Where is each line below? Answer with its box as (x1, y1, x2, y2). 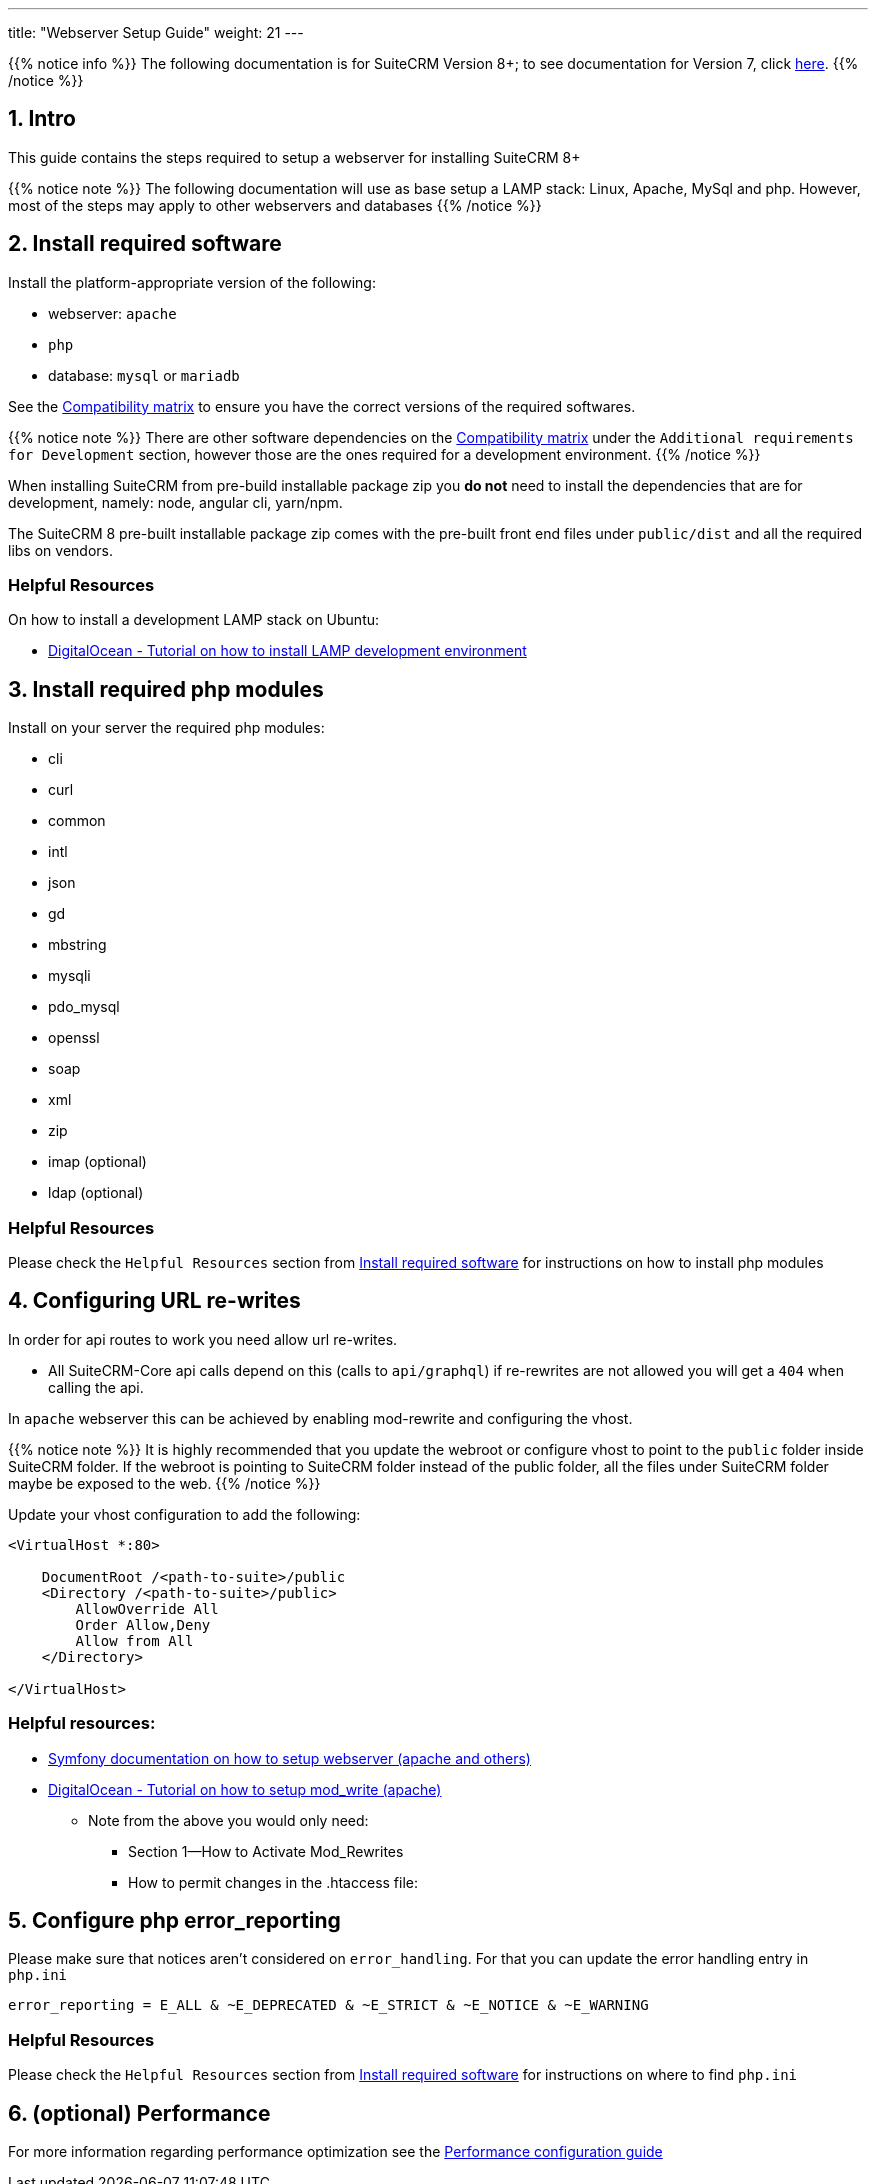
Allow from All (75, 1632, 194, 1649)
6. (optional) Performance (8, 2100, 271, 2126)
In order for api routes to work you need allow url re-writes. (8, 1330, 398, 1348)
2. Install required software (8, 231, 282, 257)
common (48, 812, 106, 830)
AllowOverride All (75, 1600, 219, 1617)
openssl (48, 1029, 100, 1047)
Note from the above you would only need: (88, 1811, 369, 1829)
